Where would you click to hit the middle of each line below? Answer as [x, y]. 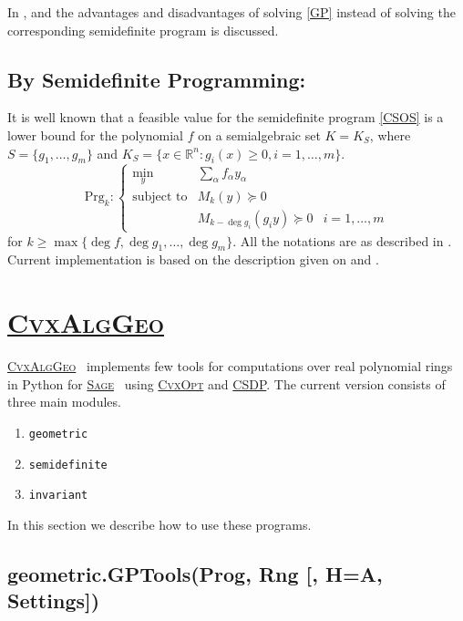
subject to [160, 197]
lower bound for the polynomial [96, 135]
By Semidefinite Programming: [157, 79]
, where [390, 135]
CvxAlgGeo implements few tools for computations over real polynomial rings [230, 366]
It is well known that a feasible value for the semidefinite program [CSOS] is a [226, 117]
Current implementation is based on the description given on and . [193, 259]
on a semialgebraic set [259, 135]
